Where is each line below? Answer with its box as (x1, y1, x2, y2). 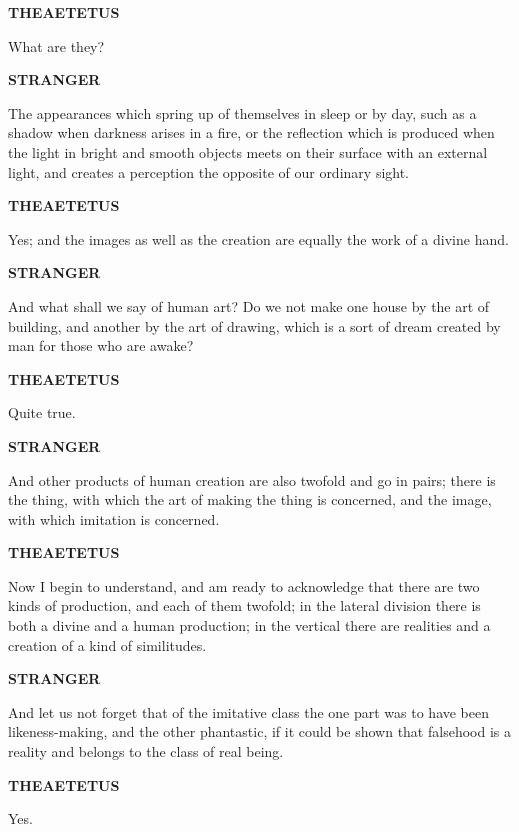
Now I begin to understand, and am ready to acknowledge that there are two (8, 575, 480, 596)
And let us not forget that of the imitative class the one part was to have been (8, 701, 490, 722)
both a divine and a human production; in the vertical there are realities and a (8, 615, 491, 636)
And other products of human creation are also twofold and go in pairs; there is (8, 469, 496, 490)
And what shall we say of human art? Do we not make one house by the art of (8, 295, 490, 316)
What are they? (8, 35, 105, 56)
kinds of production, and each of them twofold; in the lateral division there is (8, 595, 481, 616)
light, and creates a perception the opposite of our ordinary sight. (8, 161, 410, 182)
